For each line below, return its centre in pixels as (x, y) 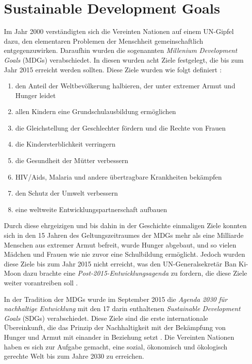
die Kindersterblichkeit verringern (65, 144)
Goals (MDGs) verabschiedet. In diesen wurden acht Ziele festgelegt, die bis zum (124, 59)
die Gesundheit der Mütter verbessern (72, 160)
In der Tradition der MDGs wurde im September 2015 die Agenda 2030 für (116, 299)
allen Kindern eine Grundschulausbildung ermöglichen (96, 111)
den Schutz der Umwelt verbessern (67, 193)
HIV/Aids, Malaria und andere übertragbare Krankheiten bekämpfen (118, 176)
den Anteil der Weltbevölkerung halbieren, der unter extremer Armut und (125, 86)
